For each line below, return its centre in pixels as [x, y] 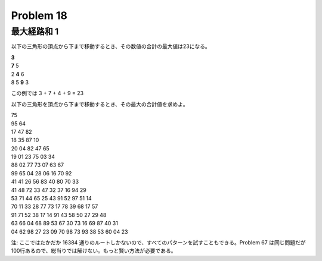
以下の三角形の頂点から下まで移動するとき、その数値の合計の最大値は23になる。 [111, 46]
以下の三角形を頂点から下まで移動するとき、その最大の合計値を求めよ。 [100, 104]
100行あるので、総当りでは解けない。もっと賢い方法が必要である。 [94, 251]
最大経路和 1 [35, 32]
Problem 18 [39, 15]
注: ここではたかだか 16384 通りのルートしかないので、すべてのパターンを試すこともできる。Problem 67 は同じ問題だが [158, 242]
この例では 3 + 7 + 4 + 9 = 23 [47, 93]
